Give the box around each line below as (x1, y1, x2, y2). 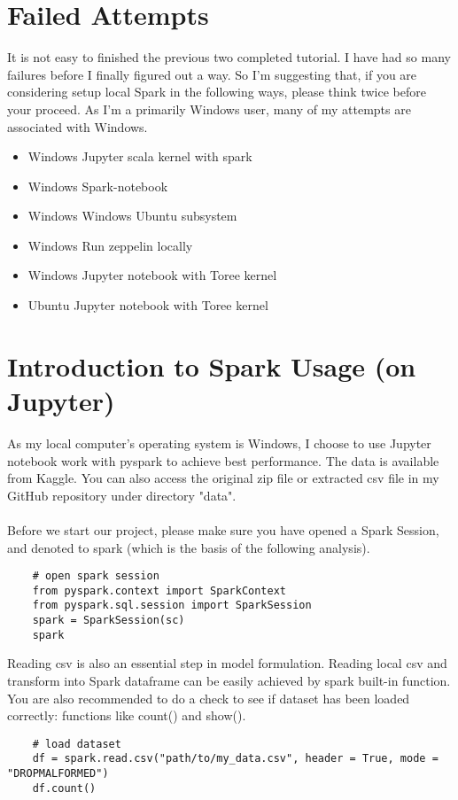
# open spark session (32, 570, 159, 583)
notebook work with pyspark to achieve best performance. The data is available (7, 451, 439, 470)
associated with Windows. (7, 117, 148, 136)
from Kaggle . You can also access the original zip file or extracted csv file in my (7, 469, 439, 487)
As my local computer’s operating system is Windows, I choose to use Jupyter (7, 433, 431, 452)
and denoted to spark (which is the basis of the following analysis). (7, 538, 370, 556)
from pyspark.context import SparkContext (32, 584, 286, 597)
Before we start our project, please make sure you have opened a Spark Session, (7, 520, 439, 539)
